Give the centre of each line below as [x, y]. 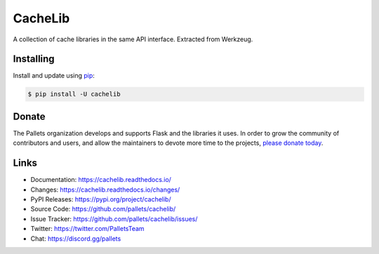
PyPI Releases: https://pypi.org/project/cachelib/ [101, 199]
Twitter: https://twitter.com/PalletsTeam [87, 229]
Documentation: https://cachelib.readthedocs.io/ [101, 180]
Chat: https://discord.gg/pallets [76, 239]
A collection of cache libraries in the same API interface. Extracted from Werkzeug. [133, 39]
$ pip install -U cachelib [74, 94]
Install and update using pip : [54, 76]
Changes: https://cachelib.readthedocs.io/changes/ [105, 190]
